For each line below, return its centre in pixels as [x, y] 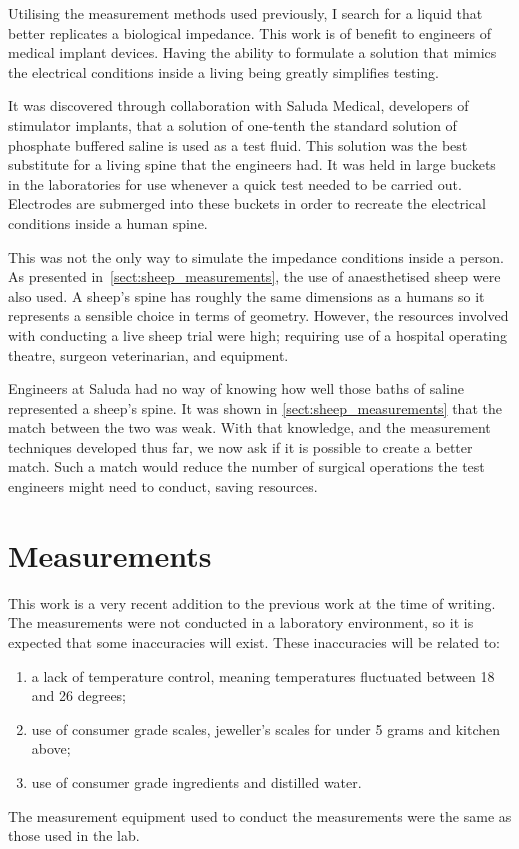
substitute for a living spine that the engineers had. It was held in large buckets [252, 164]
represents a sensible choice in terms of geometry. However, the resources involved [258, 315]
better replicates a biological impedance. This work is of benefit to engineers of [250, 32]
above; [51, 748]
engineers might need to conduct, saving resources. [163, 486]
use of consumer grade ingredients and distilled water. [196, 781]
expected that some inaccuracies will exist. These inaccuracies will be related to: [254, 641]
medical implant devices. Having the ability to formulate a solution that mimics [252, 52]
